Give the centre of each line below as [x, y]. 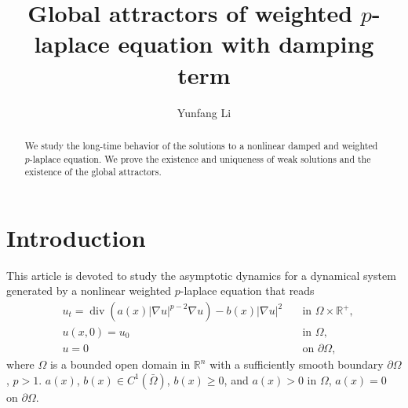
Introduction [76, 237]
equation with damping [246, 44]
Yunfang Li [204, 112]
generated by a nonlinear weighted [89, 290]
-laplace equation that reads [247, 290]
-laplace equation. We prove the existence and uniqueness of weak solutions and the [200, 158]
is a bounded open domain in [120, 364]
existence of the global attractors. [93, 172]
